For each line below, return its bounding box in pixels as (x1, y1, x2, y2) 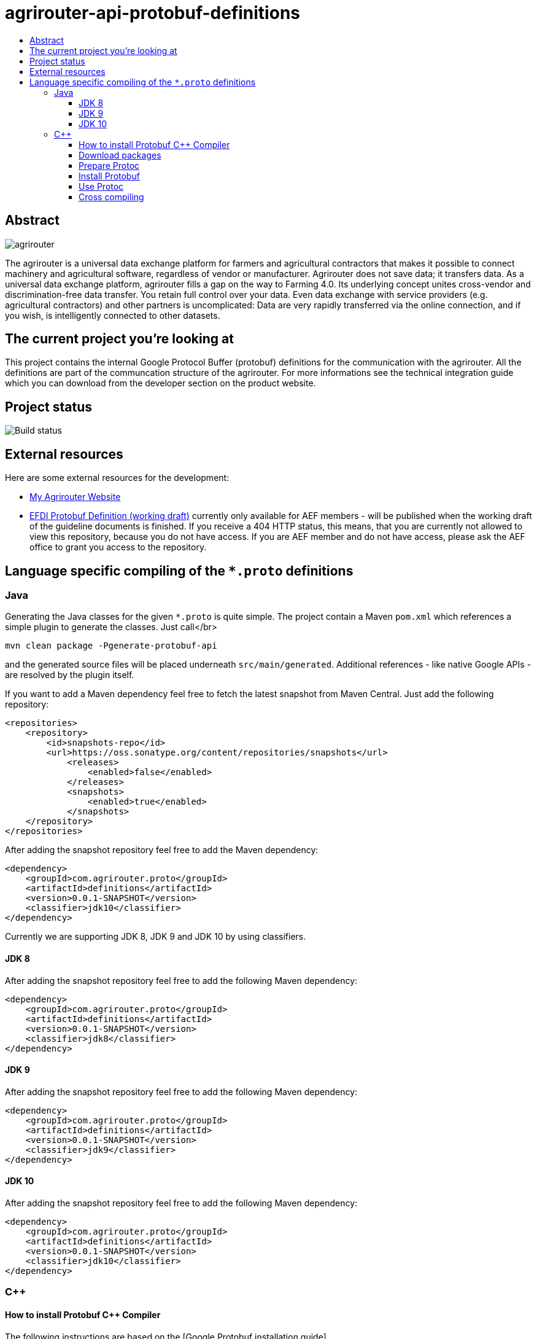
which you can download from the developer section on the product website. (5, 378, 316, 389)
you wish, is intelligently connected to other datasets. (5, 310, 220, 321)
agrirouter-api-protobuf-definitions (5, 2, 300, 23)
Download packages (79, 149, 161, 160)
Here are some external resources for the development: (5, 472, 230, 483)
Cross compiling (79, 191, 144, 202)
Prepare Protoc (79, 160, 140, 171)
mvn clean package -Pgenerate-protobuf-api (5, 641, 217, 651)
